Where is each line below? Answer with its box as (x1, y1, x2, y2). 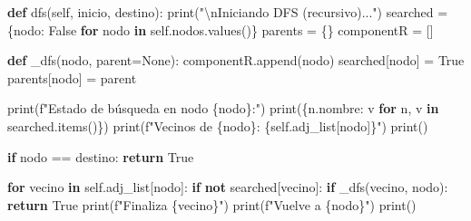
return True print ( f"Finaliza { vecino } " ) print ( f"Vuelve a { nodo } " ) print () (7, 195, 417, 214)
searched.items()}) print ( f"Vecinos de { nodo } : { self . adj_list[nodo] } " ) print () (7, 116, 428, 135)
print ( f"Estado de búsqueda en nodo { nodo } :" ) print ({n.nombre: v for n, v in (7, 99, 439, 118)
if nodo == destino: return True (7, 147, 194, 166)
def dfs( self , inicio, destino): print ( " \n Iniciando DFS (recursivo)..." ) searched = (7, 3, 448, 21)
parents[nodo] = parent (7, 68, 137, 87)
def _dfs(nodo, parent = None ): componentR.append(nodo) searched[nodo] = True (7, 51, 465, 70)
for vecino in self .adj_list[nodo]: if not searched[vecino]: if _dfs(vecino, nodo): (7, 178, 448, 197)
